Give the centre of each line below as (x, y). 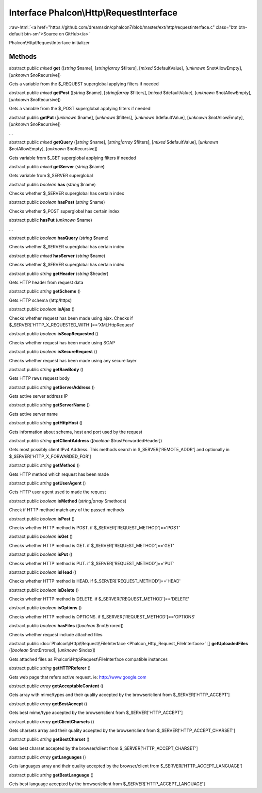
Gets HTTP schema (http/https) (41, 300)
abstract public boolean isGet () (41, 536)
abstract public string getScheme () (45, 291)
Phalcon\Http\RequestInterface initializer (49, 43)
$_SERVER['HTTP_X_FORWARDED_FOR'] (50, 456)
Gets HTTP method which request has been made (59, 474)
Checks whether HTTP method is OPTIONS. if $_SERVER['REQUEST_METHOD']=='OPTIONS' (102, 616)
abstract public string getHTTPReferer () (50, 668)
